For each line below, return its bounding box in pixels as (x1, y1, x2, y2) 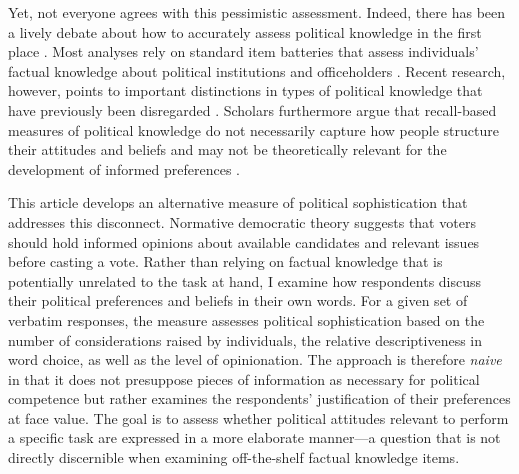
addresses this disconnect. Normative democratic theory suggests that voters (8, 211, 476, 232)
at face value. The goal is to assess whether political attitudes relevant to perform (8, 407, 509, 428)
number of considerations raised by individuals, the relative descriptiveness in (8, 329, 483, 350)
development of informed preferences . (8, 158, 240, 179)
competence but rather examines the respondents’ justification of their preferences (8, 388, 511, 409)
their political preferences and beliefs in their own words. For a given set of (8, 290, 468, 311)
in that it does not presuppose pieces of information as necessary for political (8, 368, 480, 389)
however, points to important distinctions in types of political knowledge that (8, 80, 483, 101)
